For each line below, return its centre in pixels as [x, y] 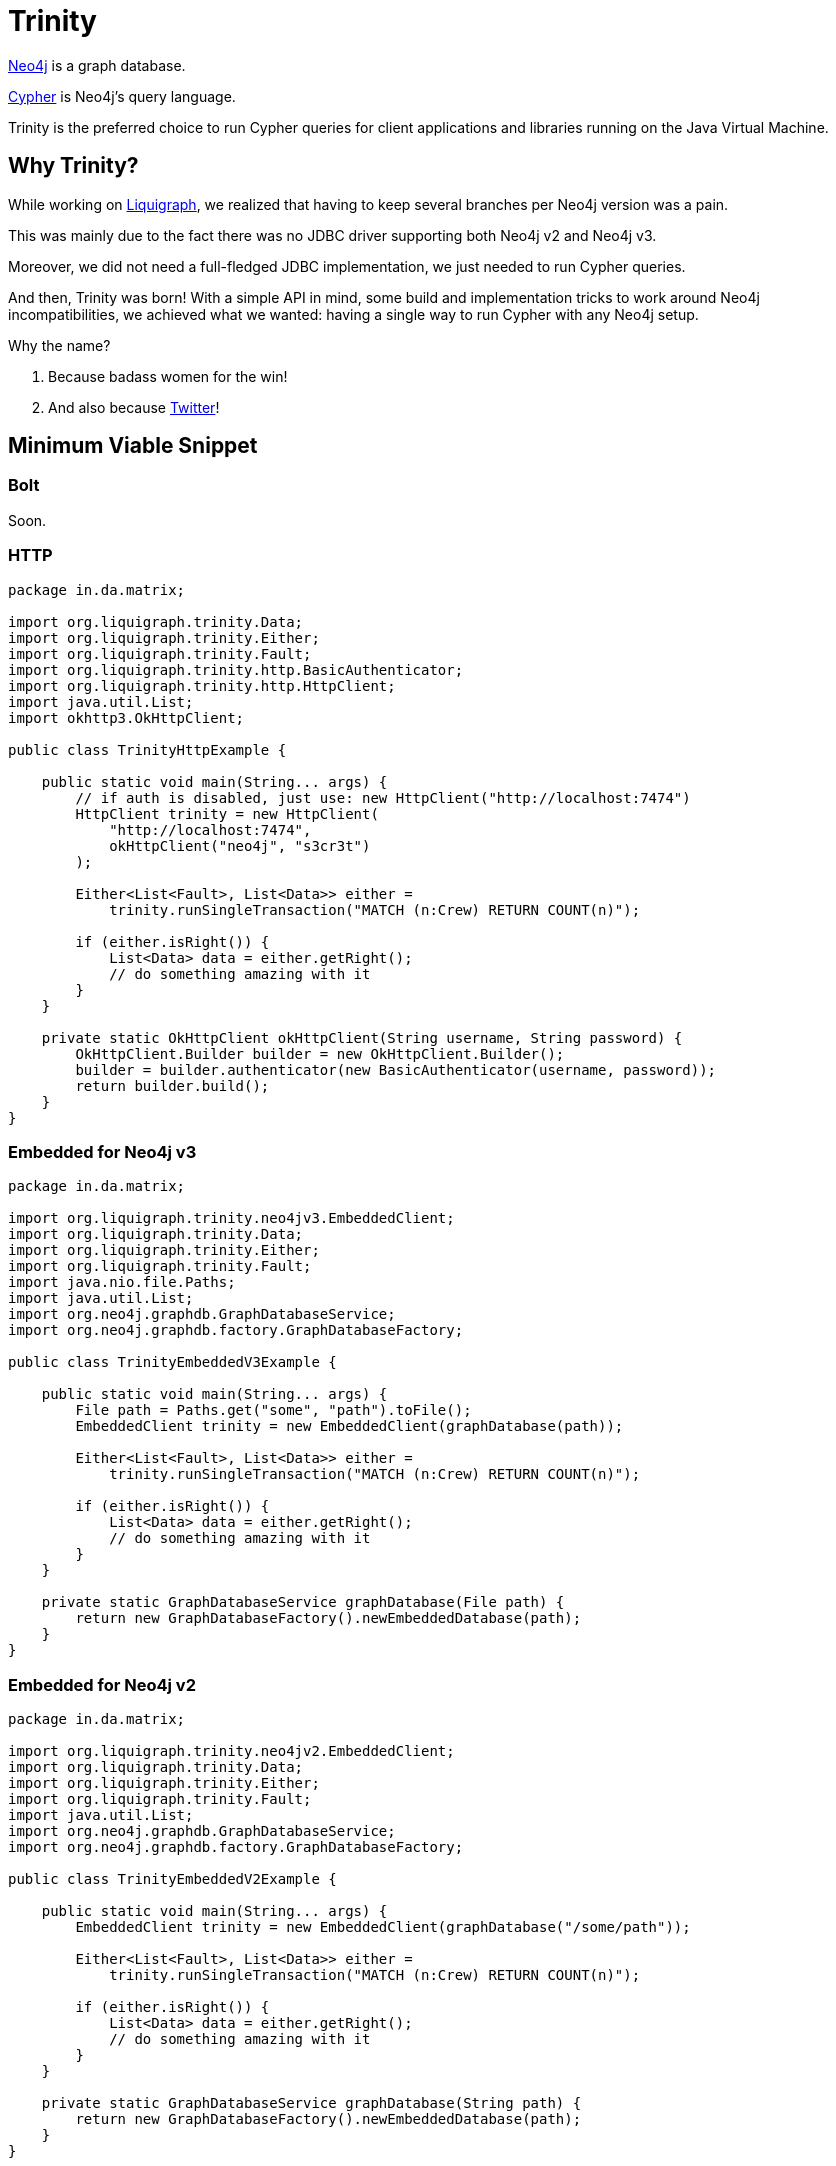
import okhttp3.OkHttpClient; [126, 717]
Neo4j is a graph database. [97, 65]
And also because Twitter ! [134, 407]
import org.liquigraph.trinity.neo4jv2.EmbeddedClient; [231, 1751]
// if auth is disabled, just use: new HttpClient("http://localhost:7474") [383, 797]
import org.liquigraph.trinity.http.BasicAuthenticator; [236, 669]
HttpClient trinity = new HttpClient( [227, 813]
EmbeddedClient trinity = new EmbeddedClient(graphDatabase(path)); [349, 1426]
